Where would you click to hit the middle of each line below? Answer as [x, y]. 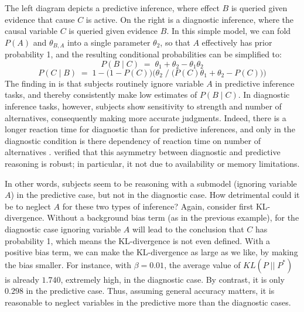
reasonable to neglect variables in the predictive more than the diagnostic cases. [148, 302]
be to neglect [28, 206]
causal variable [31, 31]
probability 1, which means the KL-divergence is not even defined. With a [138, 240]
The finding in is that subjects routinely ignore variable [104, 83]
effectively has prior [237, 42]
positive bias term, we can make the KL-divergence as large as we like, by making [151, 252]
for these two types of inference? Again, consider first [158, 206]
